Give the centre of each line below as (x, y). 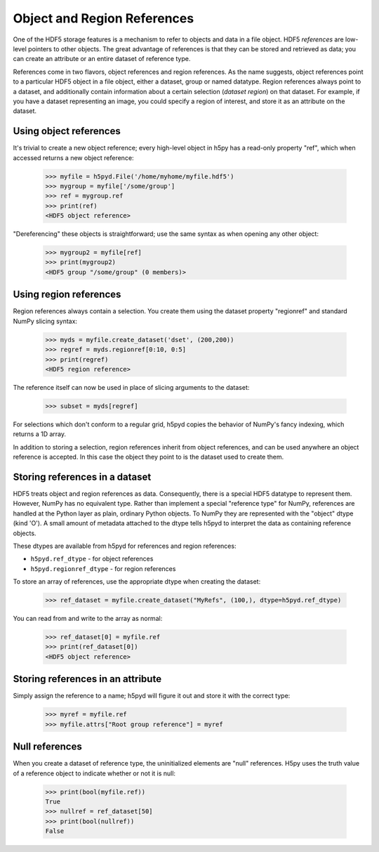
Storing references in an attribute (87, 679)
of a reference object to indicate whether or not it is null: (94, 773)
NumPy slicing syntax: (45, 321)
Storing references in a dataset (82, 477)
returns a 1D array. (40, 434)
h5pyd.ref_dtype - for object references (92, 559)
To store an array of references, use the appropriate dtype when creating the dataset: (137, 582)
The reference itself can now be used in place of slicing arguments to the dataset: (131, 387)
